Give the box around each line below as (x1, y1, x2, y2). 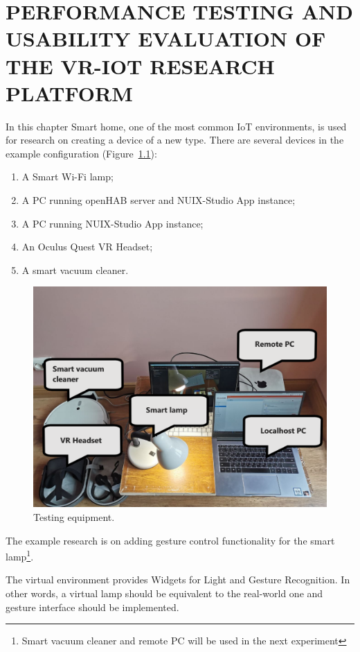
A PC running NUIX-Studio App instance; (21, 216, 204, 230)
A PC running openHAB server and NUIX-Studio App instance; (21, 193, 296, 207)
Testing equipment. (33, 510, 115, 524)
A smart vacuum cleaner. (21, 262, 129, 277)
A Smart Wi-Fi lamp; (21, 169, 114, 184)
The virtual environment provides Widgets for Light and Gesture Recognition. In (6, 572, 350, 587)
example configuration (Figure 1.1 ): (6, 146, 157, 160)
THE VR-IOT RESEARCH (6, 51, 275, 80)
